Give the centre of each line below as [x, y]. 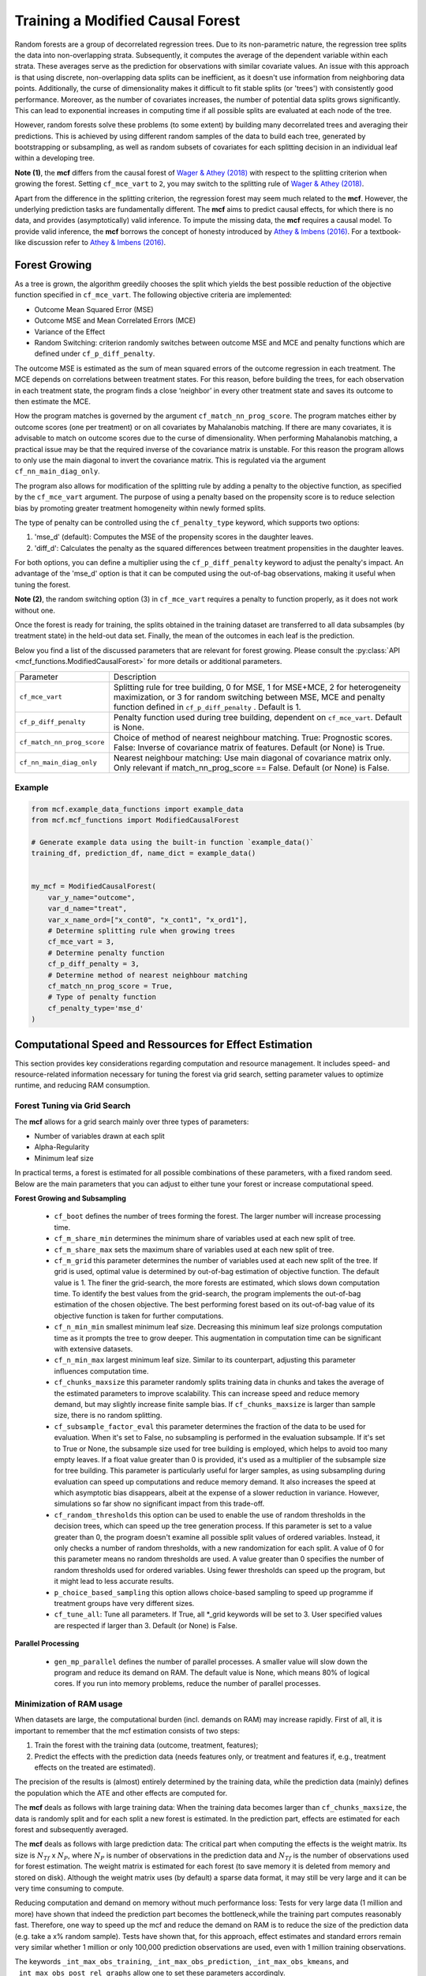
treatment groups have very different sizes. [124, 1603]
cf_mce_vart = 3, [81, 942]
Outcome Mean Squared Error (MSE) [94, 309]
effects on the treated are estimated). [95, 1767]
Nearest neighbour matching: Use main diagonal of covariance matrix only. [252, 757]
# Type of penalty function [102, 997]
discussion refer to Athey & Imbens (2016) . [97, 243]
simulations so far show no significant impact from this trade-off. [159, 1504]
